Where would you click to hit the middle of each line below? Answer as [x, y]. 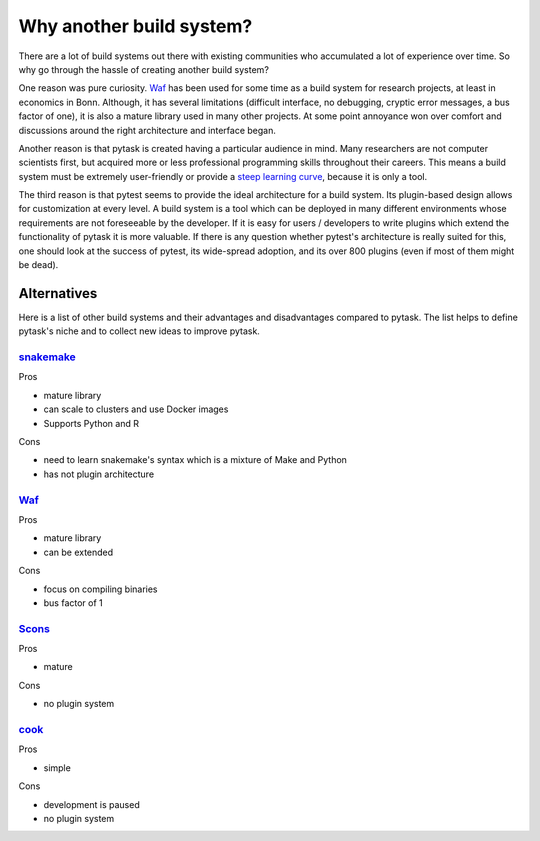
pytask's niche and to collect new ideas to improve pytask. [139, 331]
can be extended [78, 552]
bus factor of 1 [73, 602]
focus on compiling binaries [101, 589]
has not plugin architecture [99, 474]
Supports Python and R [91, 423]
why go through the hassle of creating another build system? [144, 69]
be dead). [38, 265]
